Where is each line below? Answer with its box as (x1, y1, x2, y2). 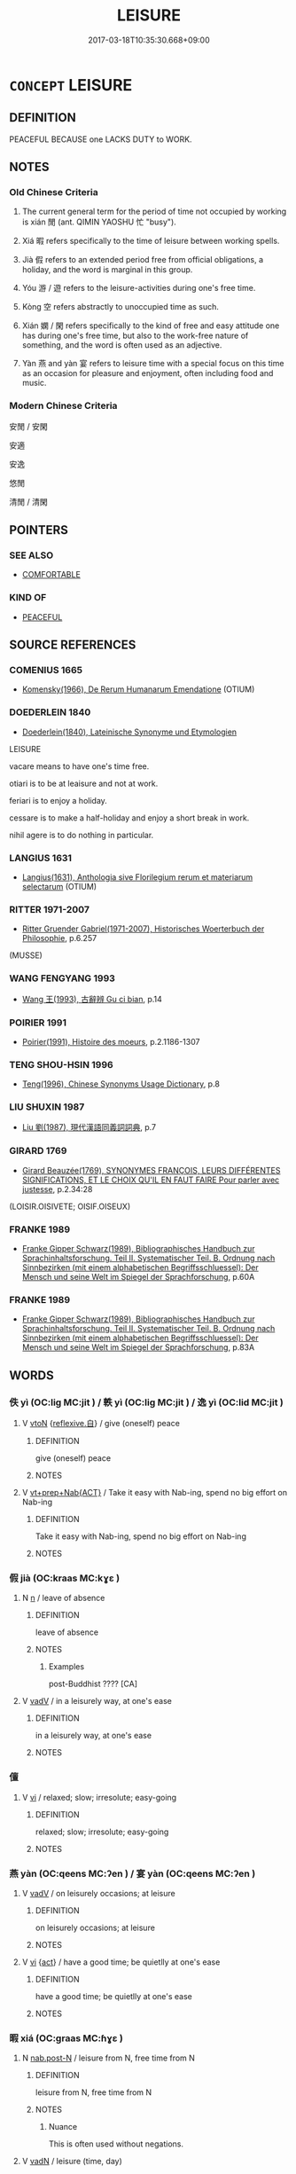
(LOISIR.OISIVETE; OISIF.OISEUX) (9, 1201, 131, 1212)
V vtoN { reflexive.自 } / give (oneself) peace (21, 1418, 180, 1429)
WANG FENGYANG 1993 (9, 972, 115, 985)
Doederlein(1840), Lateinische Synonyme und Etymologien (21, 726, 238, 737)
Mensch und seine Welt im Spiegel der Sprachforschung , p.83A (21, 1342, 255, 1353)
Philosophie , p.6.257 (21, 933, 97, 944)
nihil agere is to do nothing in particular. (9, 829, 154, 840)
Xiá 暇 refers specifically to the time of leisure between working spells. (21, 236, 280, 247)
